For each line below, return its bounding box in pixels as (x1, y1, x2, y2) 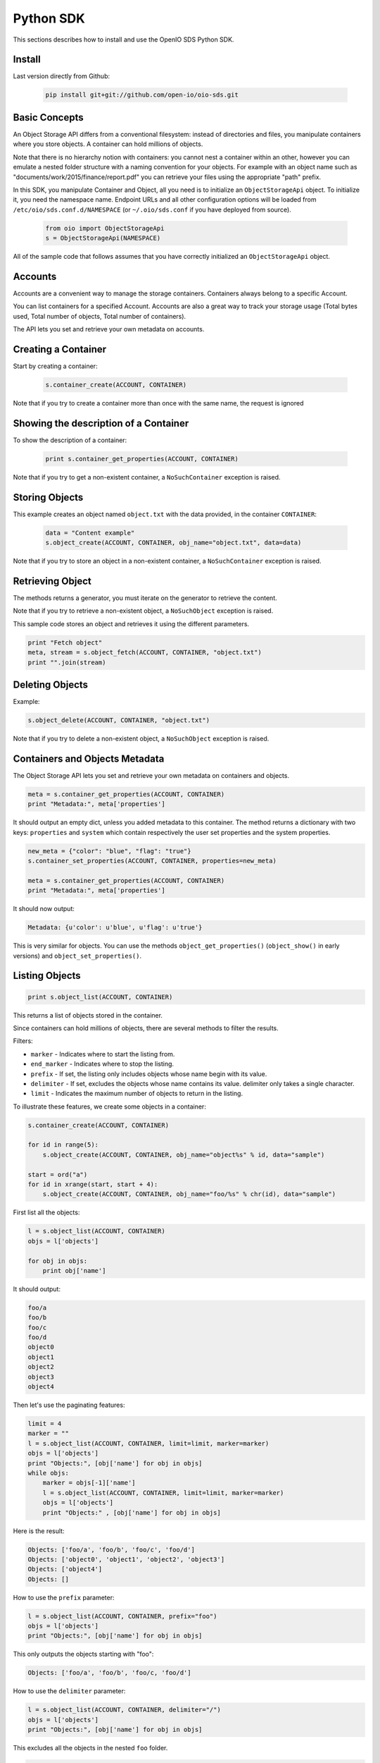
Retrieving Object (13, 575, 91, 587)
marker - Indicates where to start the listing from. (30, 1049, 175, 1058)
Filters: (13, 1037, 33, 1045)
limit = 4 (27, 1420, 62, 1428)
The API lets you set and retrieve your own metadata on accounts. (13, 325, 205, 334)
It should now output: (13, 905, 75, 913)
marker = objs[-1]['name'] (42, 1479, 137, 1487)
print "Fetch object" (27, 638, 103, 647)
